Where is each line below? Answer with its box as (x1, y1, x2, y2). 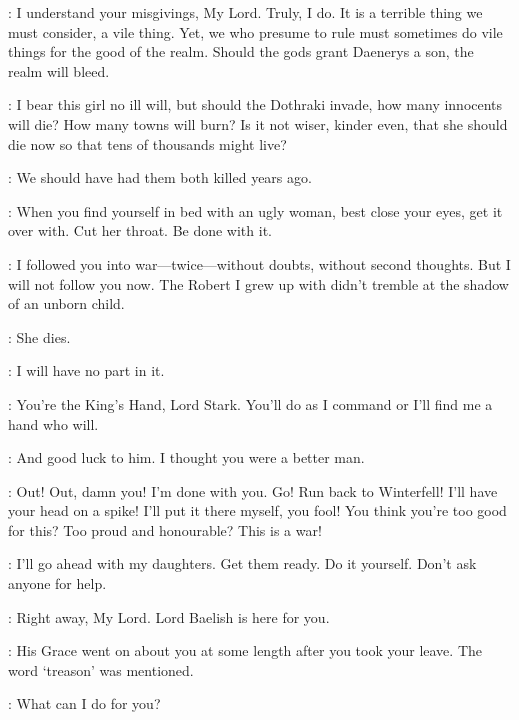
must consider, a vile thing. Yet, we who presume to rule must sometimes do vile (8, 21, 503, 42)
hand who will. (8, 413, 99, 434)
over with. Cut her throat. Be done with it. (8, 220, 272, 241)
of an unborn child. (8, 293, 125, 314)
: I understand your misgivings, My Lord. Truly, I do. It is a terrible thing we (8, 2, 483, 22)
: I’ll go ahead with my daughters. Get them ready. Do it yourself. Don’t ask (8, 553, 477, 574)
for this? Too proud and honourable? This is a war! (8, 519, 322, 540)
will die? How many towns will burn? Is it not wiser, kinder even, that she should (8, 113, 508, 134)
